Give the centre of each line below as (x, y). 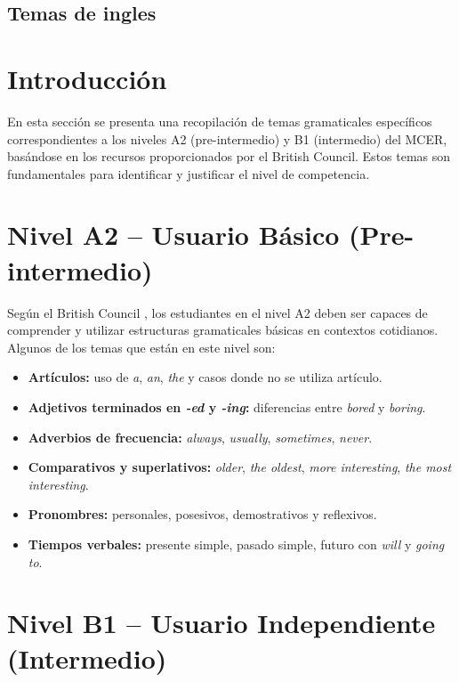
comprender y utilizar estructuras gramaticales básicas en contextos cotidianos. (223, 330)
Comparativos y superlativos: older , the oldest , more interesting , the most (240, 467)
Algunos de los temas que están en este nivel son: (141, 347)
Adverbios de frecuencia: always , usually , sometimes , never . (200, 437)
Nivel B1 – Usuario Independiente (221, 623)
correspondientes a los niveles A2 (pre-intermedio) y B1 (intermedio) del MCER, (227, 138)
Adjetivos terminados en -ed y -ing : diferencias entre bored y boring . (227, 406)
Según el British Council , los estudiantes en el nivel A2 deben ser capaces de (217, 312)
